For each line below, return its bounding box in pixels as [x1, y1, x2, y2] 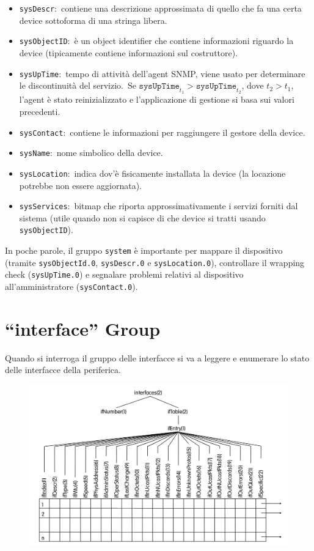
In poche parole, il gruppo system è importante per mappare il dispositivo [5, 244, 283, 257]
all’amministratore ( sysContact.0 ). [5, 279, 138, 292]
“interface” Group [5, 316, 161, 341]
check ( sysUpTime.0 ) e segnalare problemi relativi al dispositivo [5, 268, 244, 281]
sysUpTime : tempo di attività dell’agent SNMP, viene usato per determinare [19, 67, 305, 80]
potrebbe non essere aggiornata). [19, 179, 142, 191]
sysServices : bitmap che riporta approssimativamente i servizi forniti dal [19, 199, 298, 212]
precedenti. [19, 105, 60, 117]
